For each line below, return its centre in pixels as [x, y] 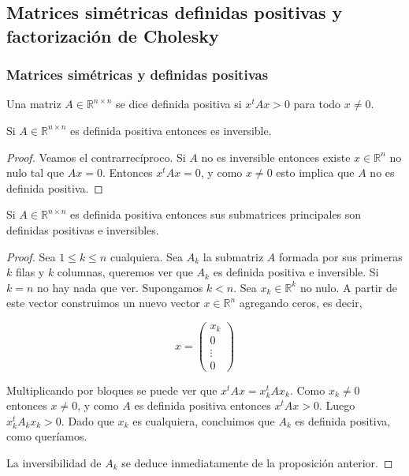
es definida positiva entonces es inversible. [171, 130]
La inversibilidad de [54, 462]
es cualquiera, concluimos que [204, 420]
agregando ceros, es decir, [301, 303]
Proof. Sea [31, 256]
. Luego [337, 405]
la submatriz [233, 256]
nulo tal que [35, 172]
